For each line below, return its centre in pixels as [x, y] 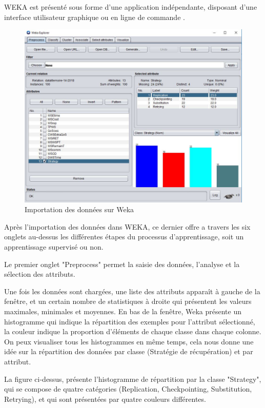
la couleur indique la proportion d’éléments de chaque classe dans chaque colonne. [133, 331]
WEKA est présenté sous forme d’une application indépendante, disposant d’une [131, 7]
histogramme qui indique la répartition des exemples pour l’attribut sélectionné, [130, 321]
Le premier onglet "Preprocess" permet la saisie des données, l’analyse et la [122, 264]
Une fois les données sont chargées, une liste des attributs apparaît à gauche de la [132, 291]
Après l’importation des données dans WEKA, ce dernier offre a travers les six [127, 226]
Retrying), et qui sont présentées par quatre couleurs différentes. [105, 399]
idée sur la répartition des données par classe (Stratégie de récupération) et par [129, 351]
